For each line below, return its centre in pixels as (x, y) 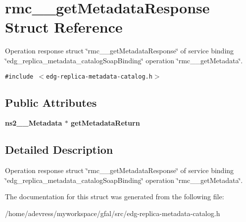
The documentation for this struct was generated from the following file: (115, 197)
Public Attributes (51, 102)
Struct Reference (64, 27)
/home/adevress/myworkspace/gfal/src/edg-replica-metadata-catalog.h (113, 213)
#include (19, 76)
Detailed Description (59, 150)
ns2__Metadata (34, 123)
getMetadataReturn (105, 123)
